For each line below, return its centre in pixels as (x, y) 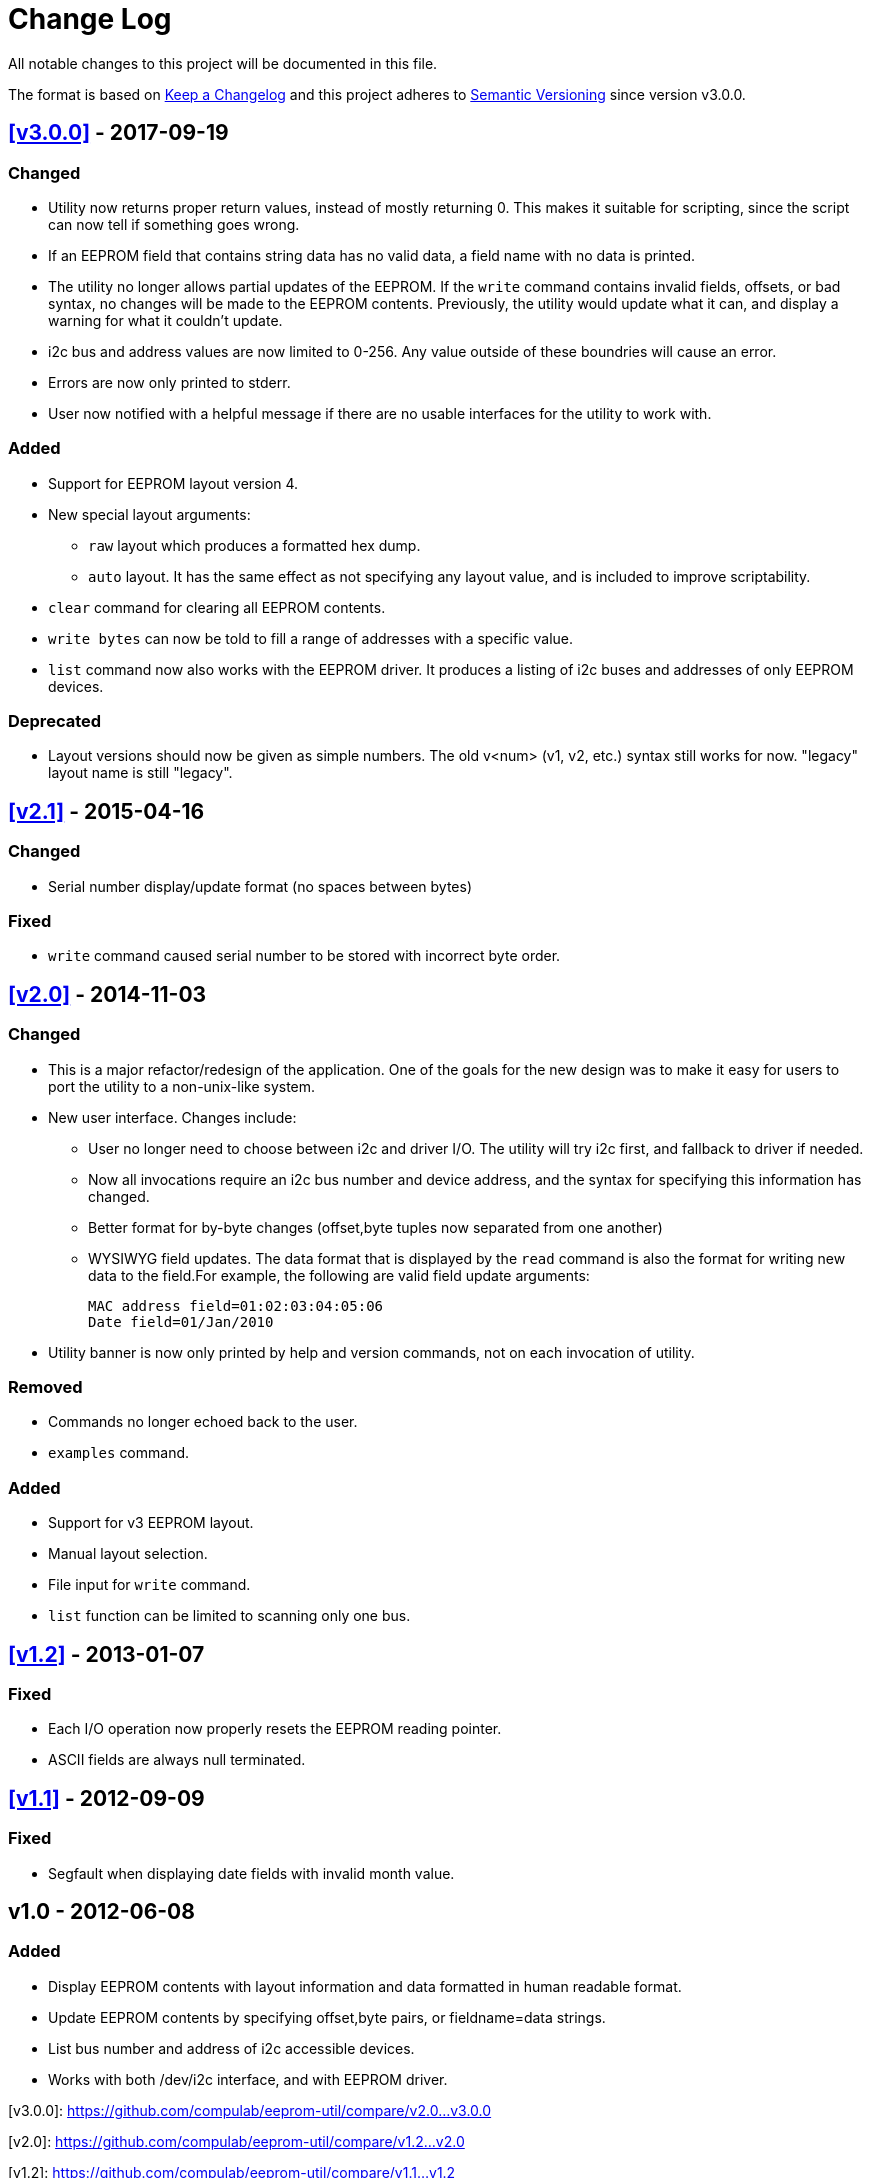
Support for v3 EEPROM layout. (151, 1523)
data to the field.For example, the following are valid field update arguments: (339, 1275)
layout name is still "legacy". (140, 773)
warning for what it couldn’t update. (165, 320)
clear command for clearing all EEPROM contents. (217, 607)
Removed (45, 1387)
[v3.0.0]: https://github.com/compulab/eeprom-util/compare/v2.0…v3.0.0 (250, 2110)
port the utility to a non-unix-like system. (182, 1086)
